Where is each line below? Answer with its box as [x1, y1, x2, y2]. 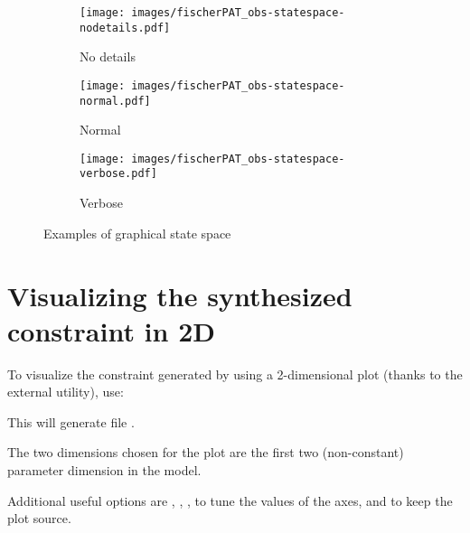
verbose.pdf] [80, 167, 157, 181]
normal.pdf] [80, 94, 151, 108]
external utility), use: [7, 382, 124, 401]
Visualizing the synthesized [7, 276, 352, 313]
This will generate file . [7, 412, 135, 431]
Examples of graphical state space [43, 223, 231, 242]
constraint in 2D [7, 312, 215, 349]
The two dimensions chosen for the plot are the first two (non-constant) [7, 443, 404, 462]
